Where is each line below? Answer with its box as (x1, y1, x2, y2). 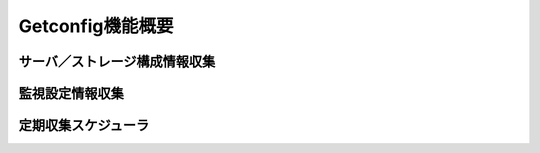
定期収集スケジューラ (18, 117, 150, 134)
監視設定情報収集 (18, 85, 124, 102)
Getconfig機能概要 (18, 15, 174, 37)
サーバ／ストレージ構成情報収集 (18, 53, 216, 70)
